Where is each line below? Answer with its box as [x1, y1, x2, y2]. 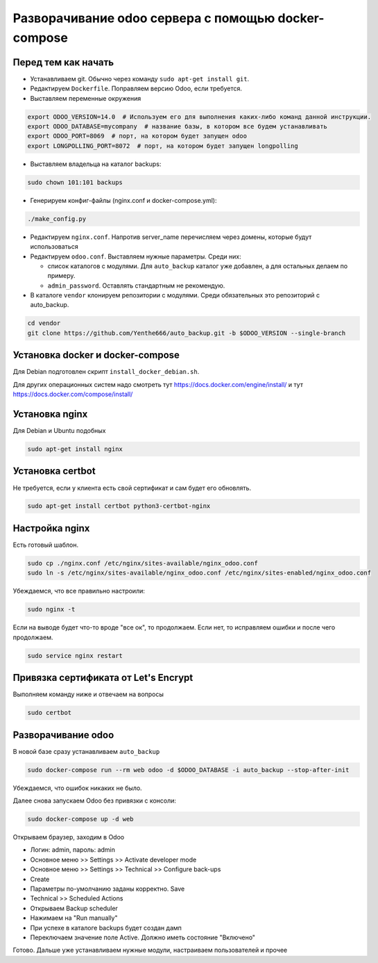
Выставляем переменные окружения [30, 94, 141, 102]
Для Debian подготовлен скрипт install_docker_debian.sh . [12, 368, 200, 376]
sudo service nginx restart [27, 652, 123, 659]
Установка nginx [12, 408, 88, 420]
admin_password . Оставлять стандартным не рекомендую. [47, 281, 225, 290]
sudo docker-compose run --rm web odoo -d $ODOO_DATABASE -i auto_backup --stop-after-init [27, 766, 350, 774]
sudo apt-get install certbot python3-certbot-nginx [27, 502, 211, 510]
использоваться [30, 242, 79, 251]
